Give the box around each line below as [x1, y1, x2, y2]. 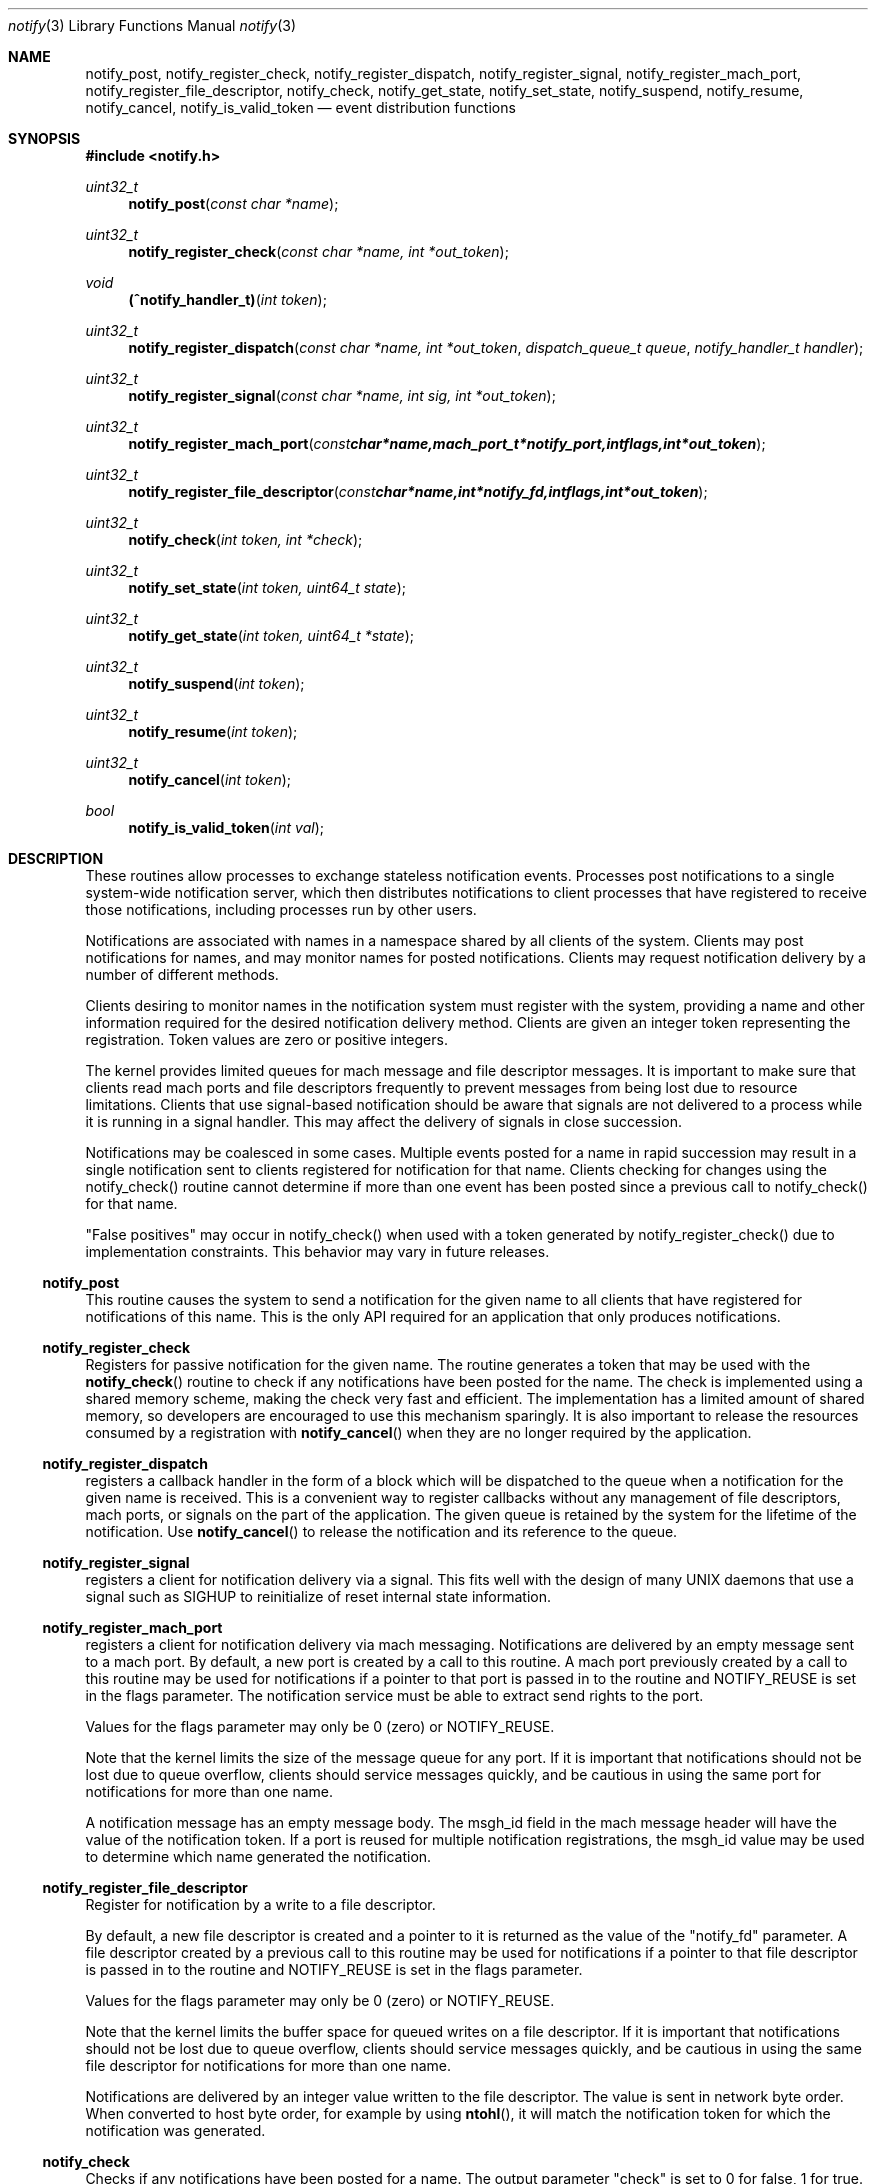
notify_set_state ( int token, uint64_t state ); [128, 579, 406, 596]
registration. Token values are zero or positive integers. [85, 1031, 448, 1048]
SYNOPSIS [8, 130, 81, 147]
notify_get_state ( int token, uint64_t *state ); [128, 627, 415, 644]
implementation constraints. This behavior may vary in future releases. [85, 1243, 550, 1260]
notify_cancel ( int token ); [128, 771, 291, 788]
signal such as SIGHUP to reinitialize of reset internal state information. [85, 1588, 551, 1605]
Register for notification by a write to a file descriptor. [85, 1896, 436, 1913]
